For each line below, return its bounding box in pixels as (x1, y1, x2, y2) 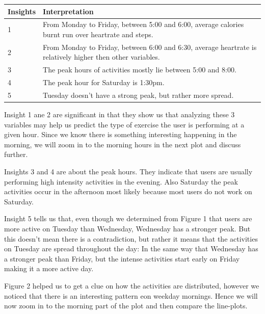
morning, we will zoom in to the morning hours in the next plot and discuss (4, 139, 241, 149)
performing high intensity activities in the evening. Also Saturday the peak (4, 176, 238, 187)
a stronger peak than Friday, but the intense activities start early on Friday (4, 253, 240, 264)
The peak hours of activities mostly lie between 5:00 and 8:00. (43, 64, 236, 75)
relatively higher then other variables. (43, 51, 160, 62)
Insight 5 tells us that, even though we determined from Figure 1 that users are (4, 213, 252, 224)
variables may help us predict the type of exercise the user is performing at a (4, 119, 245, 129)
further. (4, 149, 28, 160)
